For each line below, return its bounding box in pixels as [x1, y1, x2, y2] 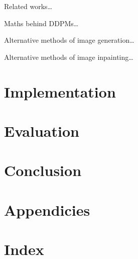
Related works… [4, 1, 53, 11]
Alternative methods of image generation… [4, 35, 134, 45]
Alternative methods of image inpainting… [4, 51, 133, 62]
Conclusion [4, 160, 82, 181]
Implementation [4, 81, 116, 102]
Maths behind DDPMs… [4, 18, 79, 28]
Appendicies [4, 199, 90, 220]
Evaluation [4, 120, 79, 141]
